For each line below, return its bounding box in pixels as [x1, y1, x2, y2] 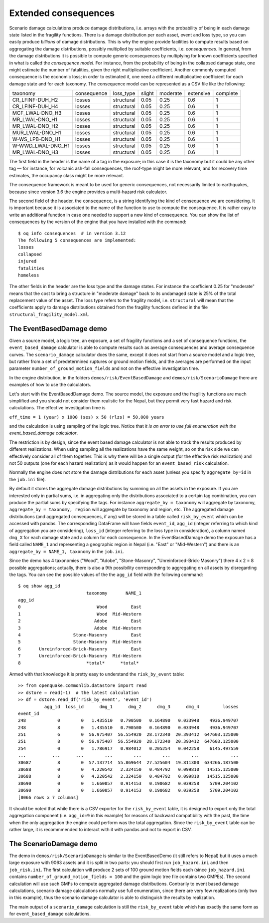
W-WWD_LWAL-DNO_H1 [12, 142, 70, 149]
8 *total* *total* [18, 660, 139, 666]
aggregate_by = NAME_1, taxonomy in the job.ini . [9, 548, 125, 554]
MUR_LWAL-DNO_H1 [12, 129, 61, 136]
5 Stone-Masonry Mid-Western [18, 639, 142, 645]
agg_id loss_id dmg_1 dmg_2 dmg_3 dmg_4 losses [44, 704, 239, 709]
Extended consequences [9, 7, 115, 18]
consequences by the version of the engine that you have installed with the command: [9, 219, 187, 225]
